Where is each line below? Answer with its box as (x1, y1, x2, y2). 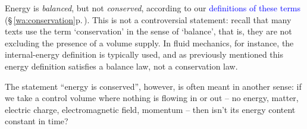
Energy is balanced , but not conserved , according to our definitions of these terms (5, 2, 301, 14)
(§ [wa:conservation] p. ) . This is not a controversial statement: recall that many (5, 13, 292, 26)
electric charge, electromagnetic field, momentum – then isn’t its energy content (5, 103, 296, 115)
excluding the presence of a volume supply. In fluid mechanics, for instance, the (5, 36, 294, 49)
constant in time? (5, 115, 68, 127)
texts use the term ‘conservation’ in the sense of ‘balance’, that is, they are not (5, 25, 292, 37)
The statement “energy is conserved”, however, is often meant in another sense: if (5, 80, 302, 92)
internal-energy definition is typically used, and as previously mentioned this (5, 48, 283, 61)
